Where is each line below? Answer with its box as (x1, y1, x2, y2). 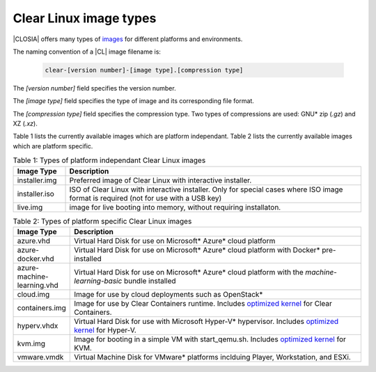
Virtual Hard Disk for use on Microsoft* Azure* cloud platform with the (74, 268, 304, 277)
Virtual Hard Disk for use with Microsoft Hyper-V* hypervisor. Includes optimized (74, 317, 339, 326)
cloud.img (17, 290, 50, 299)
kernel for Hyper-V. (74, 325, 137, 334)
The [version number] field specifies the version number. (13, 84, 177, 92)
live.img (17, 202, 43, 212)
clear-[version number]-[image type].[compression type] (45, 66, 244, 74)
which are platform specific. (13, 141, 93, 150)
